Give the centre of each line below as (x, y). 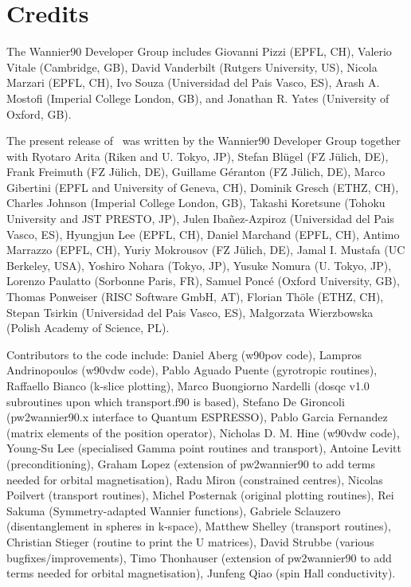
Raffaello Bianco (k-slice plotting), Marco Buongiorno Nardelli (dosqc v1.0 (188, 385)
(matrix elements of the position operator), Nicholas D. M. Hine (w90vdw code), (203, 432)
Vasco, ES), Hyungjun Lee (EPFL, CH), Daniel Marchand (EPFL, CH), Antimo (203, 234)
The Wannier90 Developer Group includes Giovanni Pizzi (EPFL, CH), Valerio (199, 51)
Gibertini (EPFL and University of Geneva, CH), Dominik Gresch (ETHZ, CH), (203, 187)
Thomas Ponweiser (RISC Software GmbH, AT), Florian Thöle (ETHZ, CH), (195, 297)
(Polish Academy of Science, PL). (88, 328)
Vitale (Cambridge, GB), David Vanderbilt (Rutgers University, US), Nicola (192, 67)
